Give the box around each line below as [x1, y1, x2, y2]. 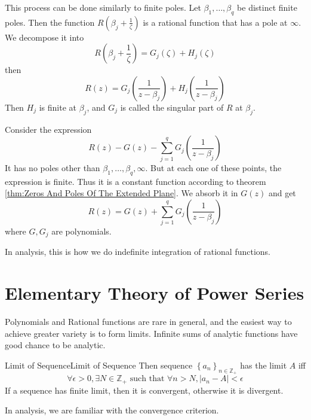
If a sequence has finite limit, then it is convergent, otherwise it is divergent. [5, 384, 284, 396]
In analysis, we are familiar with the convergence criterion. [5, 404, 219, 416]
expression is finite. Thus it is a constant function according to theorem [5, 175, 266, 187]
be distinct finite [237, 1, 297, 13]
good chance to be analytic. [5, 339, 106, 351]
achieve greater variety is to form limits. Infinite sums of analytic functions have [5, 327, 298, 339]
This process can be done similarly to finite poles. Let [5, 1, 201, 13]
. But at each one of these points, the [145, 161, 282, 174]
